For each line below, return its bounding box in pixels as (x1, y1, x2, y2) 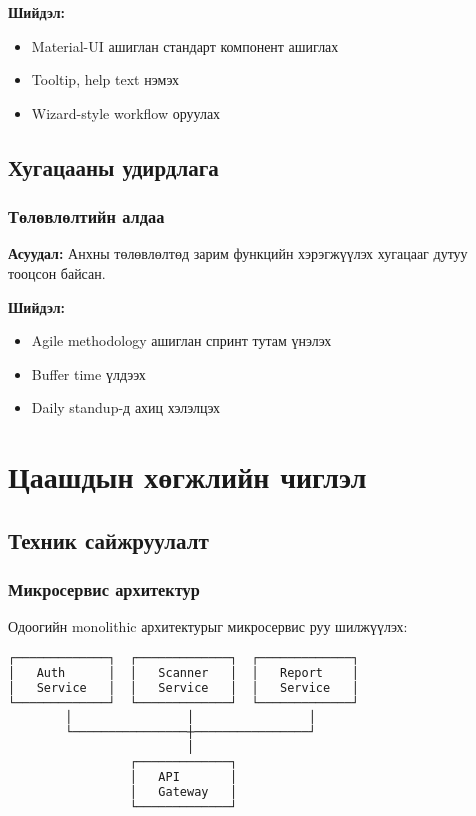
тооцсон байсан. (8, 262, 106, 283)
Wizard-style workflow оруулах (31, 102, 221, 123)
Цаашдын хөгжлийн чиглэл (8, 456, 367, 497)
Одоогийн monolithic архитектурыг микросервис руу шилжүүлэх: (8, 616, 408, 637)
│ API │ (129, 769, 238, 784)
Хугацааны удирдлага (8, 151, 219, 182)
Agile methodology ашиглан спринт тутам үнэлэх (31, 330, 332, 351)
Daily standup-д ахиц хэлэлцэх (31, 397, 220, 418)
